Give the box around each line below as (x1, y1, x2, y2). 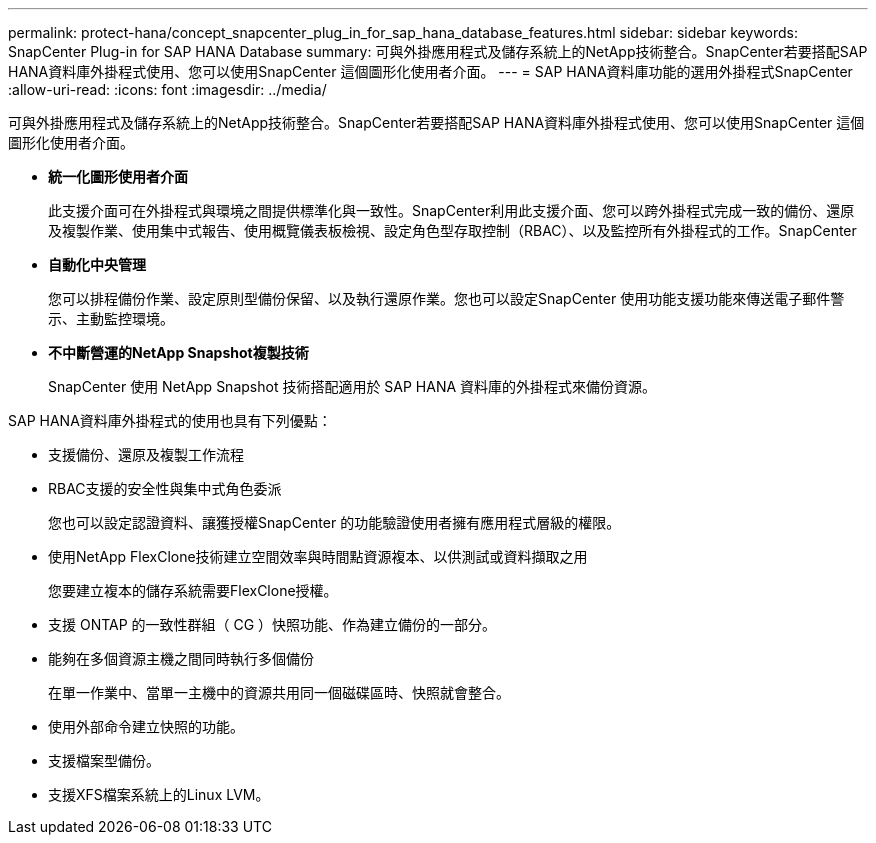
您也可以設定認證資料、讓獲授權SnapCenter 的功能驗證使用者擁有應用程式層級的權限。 (48, 514, 621, 531)
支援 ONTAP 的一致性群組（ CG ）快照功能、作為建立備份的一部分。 (48, 616, 497, 633)
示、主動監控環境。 (48, 310, 174, 327)
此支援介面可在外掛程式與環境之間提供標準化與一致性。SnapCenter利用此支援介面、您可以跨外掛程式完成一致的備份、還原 (48, 202, 855, 219)
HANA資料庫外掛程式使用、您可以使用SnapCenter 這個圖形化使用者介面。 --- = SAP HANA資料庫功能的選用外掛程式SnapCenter (8, 63, 853, 80)
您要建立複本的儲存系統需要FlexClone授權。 (48, 582, 338, 599)
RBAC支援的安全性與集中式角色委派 (48, 480, 282, 497)
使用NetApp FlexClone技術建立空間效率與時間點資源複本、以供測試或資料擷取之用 (48, 548, 588, 565)
